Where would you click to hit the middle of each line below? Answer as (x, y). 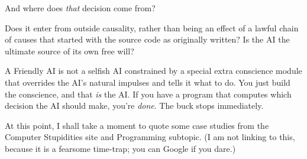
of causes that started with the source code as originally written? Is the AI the (147, 39)
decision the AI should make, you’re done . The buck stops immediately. (134, 106)
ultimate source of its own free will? (70, 51)
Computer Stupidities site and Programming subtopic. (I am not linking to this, (150, 137)
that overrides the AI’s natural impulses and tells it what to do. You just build (148, 82)
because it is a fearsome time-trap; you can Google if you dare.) (120, 148)
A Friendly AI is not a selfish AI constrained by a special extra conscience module (153, 71)
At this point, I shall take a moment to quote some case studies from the (137, 125)
